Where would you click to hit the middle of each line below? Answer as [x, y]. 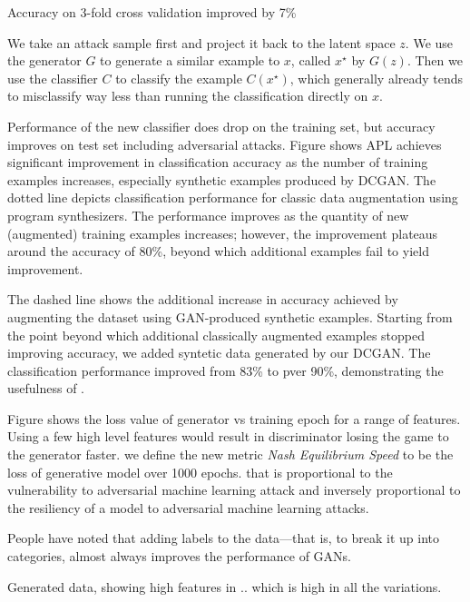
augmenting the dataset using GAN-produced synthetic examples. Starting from [230, 316]
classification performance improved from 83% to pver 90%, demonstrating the [225, 370]
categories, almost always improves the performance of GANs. [179, 556]
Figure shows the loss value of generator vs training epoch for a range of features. [234, 418]
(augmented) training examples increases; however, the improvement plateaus [223, 233]
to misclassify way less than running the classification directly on [188, 96]
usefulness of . [46, 388]
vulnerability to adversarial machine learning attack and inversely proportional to [234, 490]
